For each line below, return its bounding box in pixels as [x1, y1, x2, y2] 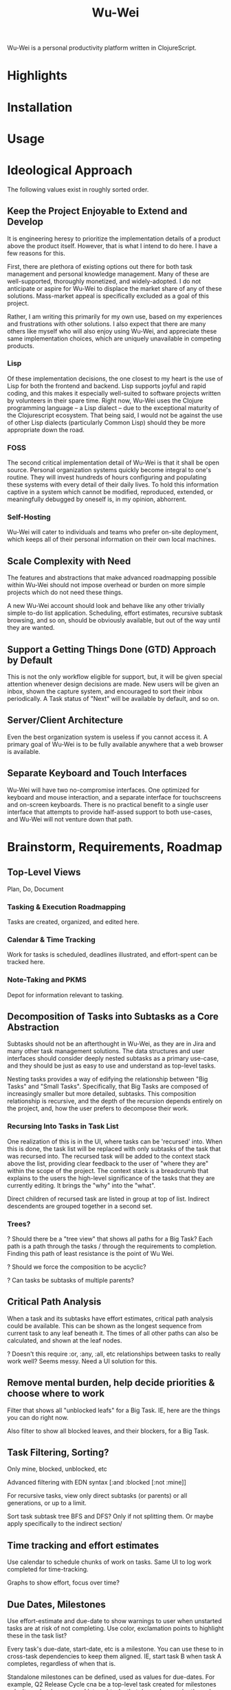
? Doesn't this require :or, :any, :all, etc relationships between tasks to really [7, 1350, 221, 1358]
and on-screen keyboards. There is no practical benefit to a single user [7, 800, 208, 808]
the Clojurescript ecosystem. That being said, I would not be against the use [7, 411, 223, 419]
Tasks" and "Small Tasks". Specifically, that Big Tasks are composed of [7, 1082, 209, 1090]
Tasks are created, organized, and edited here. [7, 917, 140, 926]
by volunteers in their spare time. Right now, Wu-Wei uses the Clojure [7, 396, 203, 405]
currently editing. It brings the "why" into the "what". [7, 1181, 156, 1190]
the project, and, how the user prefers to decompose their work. [7, 1104, 189, 1112]
